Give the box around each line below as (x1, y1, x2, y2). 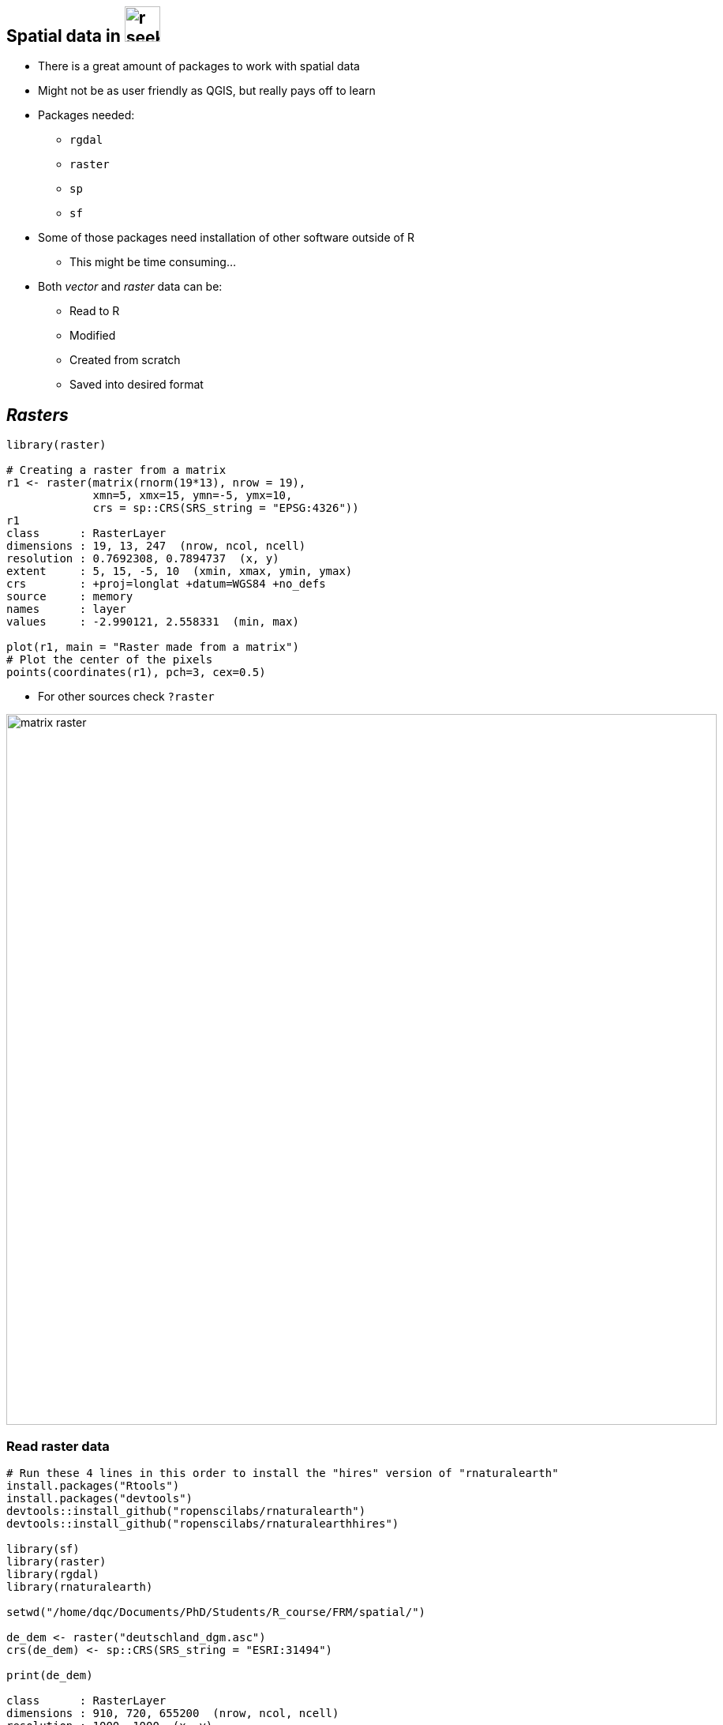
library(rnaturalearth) (6, 1580, 153, 1594)
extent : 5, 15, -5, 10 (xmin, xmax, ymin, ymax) (6, 565, 353, 578)
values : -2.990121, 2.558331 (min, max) (6, 615, 299, 629)
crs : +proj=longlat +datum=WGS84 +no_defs (6, 577, 326, 591)
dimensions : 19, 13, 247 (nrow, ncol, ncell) (6, 539, 306, 553)
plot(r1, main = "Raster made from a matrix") (6, 641, 299, 654)
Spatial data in (6, 26, 121, 46)
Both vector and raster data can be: (38, 280, 223, 294)
